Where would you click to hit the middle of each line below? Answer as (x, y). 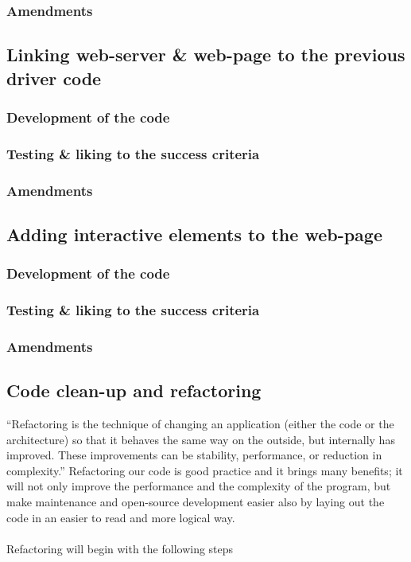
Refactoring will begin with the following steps (120, 548)
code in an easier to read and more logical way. (121, 517)
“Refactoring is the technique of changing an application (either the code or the (200, 424)
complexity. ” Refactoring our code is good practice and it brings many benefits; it (205, 470)
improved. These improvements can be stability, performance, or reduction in (194, 455)
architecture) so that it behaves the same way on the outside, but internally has (201, 439)
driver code (54, 78)
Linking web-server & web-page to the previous (206, 55)
